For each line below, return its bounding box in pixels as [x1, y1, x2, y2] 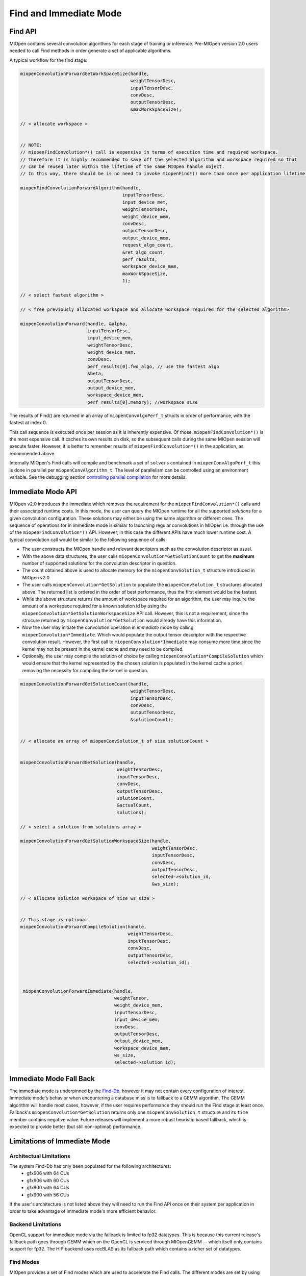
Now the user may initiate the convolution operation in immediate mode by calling [22, 624, 194, 630]
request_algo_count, [122, 242, 174, 248]
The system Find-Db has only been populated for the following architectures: [9, 1163, 171, 1169]
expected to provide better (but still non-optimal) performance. [9, 1123, 142, 1130]
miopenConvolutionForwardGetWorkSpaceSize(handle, [20, 70, 150, 77]
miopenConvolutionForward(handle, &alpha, [20, 321, 128, 327]
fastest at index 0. [9, 420, 47, 426]
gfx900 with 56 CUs [27, 1192, 69, 1198]
